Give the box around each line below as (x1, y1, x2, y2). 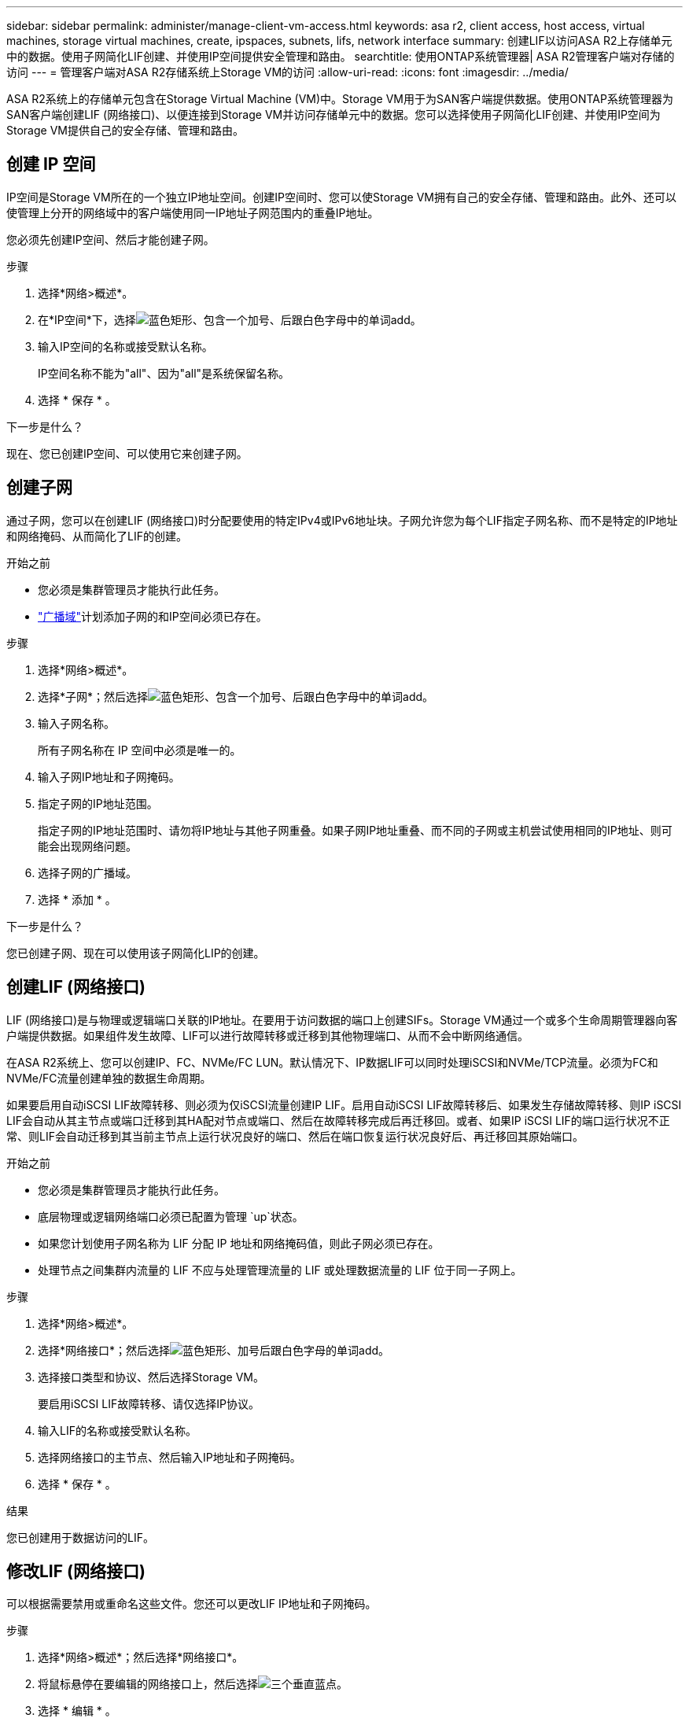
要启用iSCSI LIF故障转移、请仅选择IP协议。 (38, 1396, 260, 1410)
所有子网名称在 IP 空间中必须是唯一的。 (38, 743, 241, 757)
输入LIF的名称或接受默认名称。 (38, 1423, 197, 1437)
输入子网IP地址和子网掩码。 (38, 769, 180, 783)
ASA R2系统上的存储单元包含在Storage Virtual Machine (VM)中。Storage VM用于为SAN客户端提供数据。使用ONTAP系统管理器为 (6, 92, 673, 105)
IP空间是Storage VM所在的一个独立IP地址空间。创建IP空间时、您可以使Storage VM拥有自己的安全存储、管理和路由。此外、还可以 (6, 190, 676, 204)
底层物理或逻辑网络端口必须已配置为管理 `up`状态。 (38, 1209, 304, 1223)
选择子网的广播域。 (38, 865, 137, 879)
